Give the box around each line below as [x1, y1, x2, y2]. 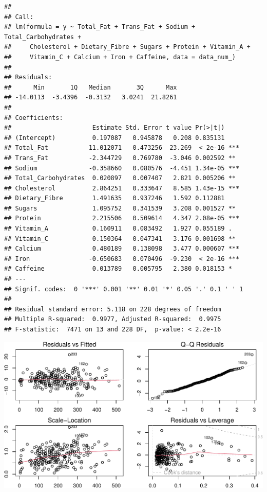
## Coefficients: [4, 114, 63, 121]
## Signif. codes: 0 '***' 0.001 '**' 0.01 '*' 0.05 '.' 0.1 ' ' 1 [4, 285, 243, 293]
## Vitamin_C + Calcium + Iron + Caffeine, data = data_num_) [4, 53, 236, 61]
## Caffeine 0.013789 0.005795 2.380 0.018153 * [4, 265, 232, 273]
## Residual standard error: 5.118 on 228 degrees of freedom [4, 305, 221, 313]
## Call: [4, 13, 34, 21]
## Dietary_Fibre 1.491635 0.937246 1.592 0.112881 [4, 195, 225, 202]
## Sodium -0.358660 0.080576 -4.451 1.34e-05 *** [4, 164, 240, 172]
